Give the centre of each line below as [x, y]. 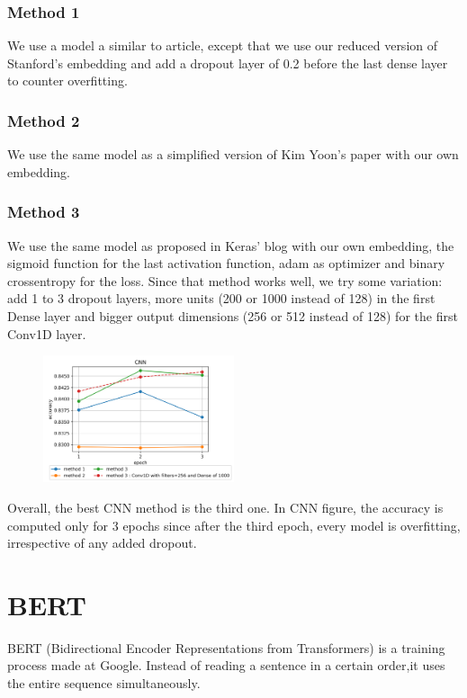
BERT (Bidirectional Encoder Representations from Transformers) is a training [226, 647]
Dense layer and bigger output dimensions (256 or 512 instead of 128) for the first [233, 316]
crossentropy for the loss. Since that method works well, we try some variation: [225, 280]
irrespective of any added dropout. [102, 543]
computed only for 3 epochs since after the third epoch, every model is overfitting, [234, 525]
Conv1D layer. [47, 333]
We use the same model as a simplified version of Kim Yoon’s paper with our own [233, 154]
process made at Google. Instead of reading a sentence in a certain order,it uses [226, 665]
